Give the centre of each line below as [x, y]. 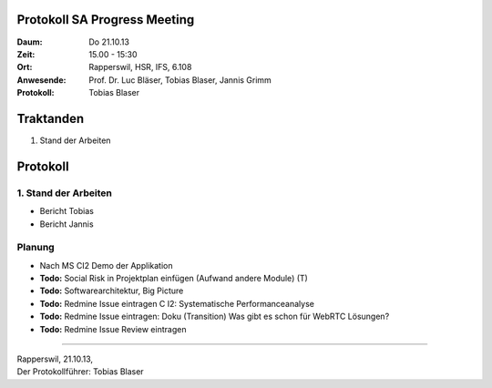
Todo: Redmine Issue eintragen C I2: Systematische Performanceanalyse [177, 303]
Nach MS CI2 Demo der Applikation [106, 265]
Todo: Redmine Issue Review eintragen [113, 329]
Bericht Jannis [67, 224]
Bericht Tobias [67, 211]
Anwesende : [41, 80]
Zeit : [26, 54]
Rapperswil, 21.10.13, [55, 359]
